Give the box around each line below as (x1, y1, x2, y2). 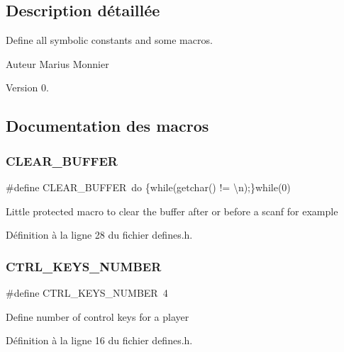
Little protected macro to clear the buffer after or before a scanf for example (6, 203, 338, 218)
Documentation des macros (6, 115, 209, 137)
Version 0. (6, 80, 49, 95)
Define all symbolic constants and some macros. (6, 33, 213, 47)
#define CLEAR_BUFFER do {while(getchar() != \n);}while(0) (6, 179, 291, 194)
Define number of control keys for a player (6, 309, 189, 324)
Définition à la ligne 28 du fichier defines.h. (6, 227, 193, 242)
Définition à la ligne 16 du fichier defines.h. (6, 333, 193, 348)
